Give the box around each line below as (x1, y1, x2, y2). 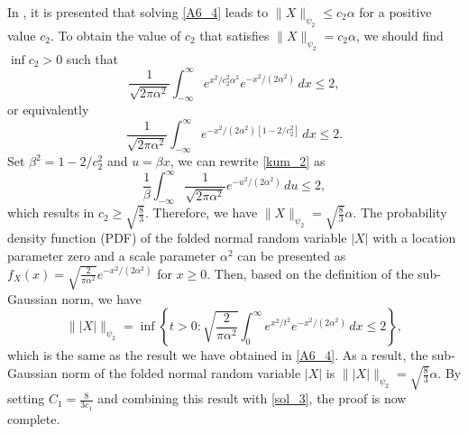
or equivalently (7, 100, 89, 119)
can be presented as (237, 246, 346, 265)
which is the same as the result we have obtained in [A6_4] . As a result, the (7, 346, 428, 365)
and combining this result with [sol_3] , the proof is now (97, 389, 407, 408)
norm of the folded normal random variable (61, 364, 301, 383)
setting (7, 389, 45, 408)
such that (66, 49, 119, 68)
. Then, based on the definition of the (206, 263, 414, 282)
